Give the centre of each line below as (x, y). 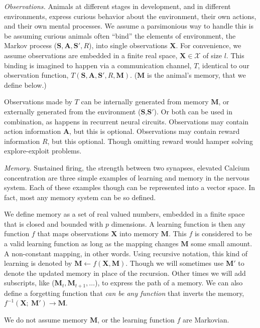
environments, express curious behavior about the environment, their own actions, (130, 16)
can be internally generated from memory (145, 102)
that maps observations (73, 233)
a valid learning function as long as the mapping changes (91, 243)
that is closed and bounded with (54, 223)
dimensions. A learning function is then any (178, 223)
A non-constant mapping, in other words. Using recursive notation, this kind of (126, 253)
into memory (139, 233)
